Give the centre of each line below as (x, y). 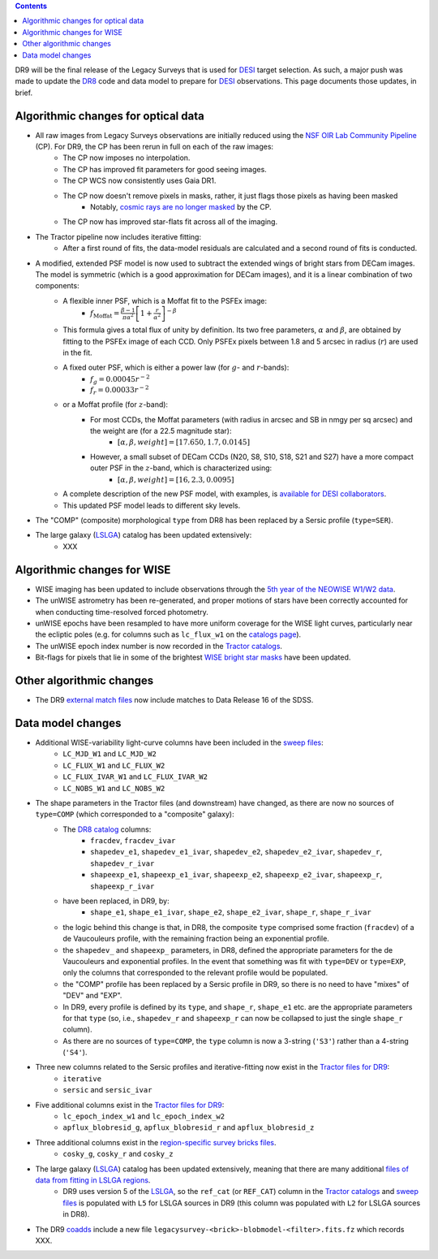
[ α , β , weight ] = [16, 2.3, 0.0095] (176, 480)
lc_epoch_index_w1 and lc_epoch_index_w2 (144, 1116)
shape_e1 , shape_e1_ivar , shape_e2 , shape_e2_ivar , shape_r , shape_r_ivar (231, 912)
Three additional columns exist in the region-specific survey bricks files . (156, 1142)
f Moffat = (105, 314)
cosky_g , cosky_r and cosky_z (118, 1154)
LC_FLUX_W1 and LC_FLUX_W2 (114, 765)
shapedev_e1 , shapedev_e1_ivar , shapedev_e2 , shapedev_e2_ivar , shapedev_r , (236, 852)
